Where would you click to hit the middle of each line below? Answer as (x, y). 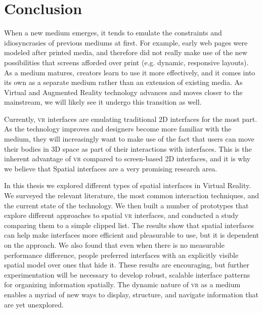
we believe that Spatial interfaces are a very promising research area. (111, 168)
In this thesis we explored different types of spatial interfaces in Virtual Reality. (128, 185)
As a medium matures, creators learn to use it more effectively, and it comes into (130, 72)
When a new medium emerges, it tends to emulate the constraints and (113, 33)
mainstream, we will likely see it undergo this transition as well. (103, 102)
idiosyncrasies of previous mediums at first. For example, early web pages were (126, 42)
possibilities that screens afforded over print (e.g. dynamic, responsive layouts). (126, 62)
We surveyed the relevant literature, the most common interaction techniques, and (132, 195)
